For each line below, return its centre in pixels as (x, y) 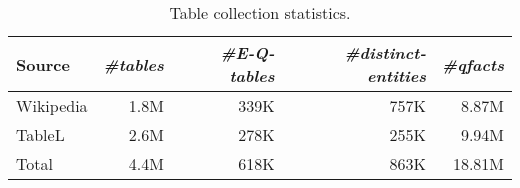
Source (43, 64)
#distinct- (385, 52)
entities (397, 75)
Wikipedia (52, 105)
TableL (40, 134)
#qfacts (473, 64)
